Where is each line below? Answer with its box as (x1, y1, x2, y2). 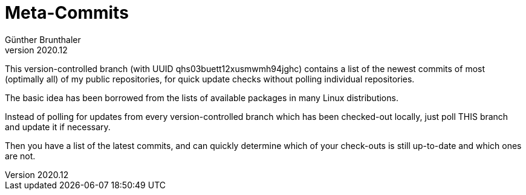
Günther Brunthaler (5, 34, 81, 45)
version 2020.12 (5, 44, 68, 55)
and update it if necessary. (5, 121, 111, 132)
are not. (5, 150, 36, 161)
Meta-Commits (5, 2, 129, 23)
